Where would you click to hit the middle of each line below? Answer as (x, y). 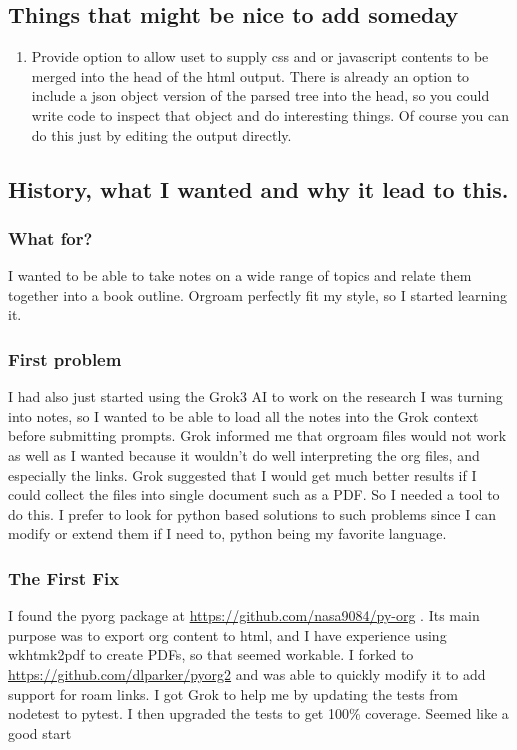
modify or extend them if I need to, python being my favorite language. (227, 533)
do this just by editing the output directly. (161, 134)
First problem (65, 358)
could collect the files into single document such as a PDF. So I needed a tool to (254, 494)
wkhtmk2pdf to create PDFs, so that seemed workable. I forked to (211, 654)
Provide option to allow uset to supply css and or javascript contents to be (260, 56)
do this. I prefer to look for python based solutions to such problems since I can (252, 513)
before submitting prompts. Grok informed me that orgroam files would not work (257, 435)
